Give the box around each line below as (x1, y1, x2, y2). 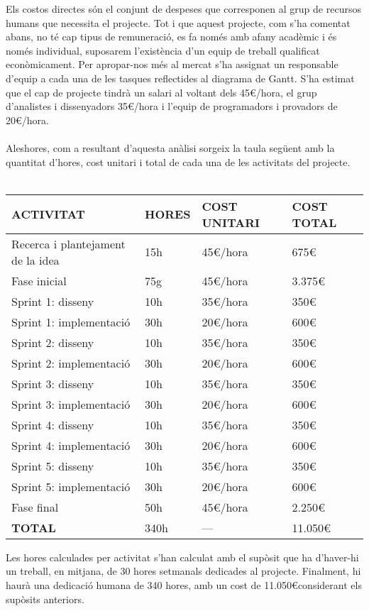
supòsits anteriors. (6, 591, 84, 606)
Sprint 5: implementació (11, 478, 131, 495)
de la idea (11, 251, 60, 268)
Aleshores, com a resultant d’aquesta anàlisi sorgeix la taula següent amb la (6, 140, 335, 155)
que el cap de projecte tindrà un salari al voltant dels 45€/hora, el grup (6, 84, 317, 99)
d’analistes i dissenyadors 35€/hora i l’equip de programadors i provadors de (6, 99, 338, 114)
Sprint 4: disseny (11, 416, 94, 433)
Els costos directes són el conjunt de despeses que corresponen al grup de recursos (6, 1, 361, 16)
